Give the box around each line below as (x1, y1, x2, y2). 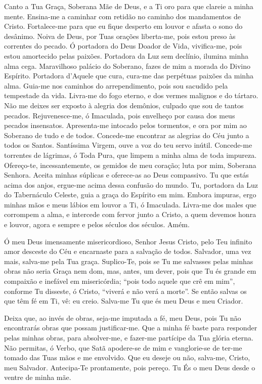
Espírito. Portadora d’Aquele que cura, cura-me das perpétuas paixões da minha (4, 70, 253, 81)
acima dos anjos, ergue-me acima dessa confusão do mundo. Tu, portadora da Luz (4, 179, 258, 190)
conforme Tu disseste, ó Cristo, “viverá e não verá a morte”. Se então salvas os (4, 285, 247, 296)
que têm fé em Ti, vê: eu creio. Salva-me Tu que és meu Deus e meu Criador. (4, 295, 243, 306)
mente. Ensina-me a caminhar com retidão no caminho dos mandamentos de (4, 11, 241, 21)
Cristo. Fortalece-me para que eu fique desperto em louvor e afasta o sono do (4, 21, 243, 31)
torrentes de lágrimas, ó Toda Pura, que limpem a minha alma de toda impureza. (4, 149, 257, 160)
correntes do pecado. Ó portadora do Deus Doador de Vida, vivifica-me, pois (4, 40, 242, 51)
